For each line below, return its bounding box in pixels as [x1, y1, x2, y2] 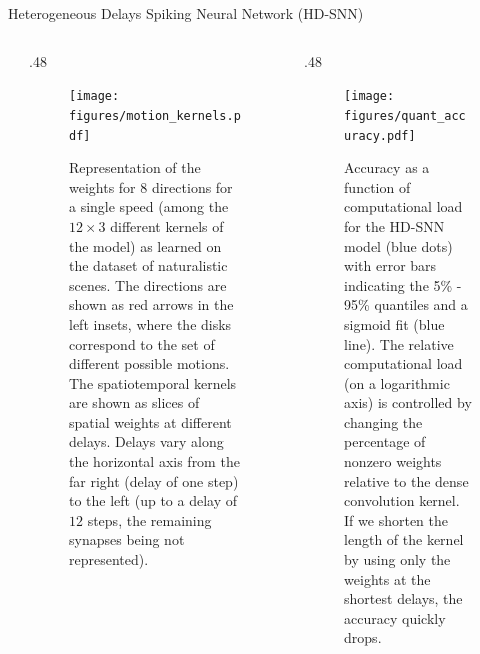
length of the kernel [344, 529, 464, 550]
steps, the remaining [87, 509, 212, 530]
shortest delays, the [344, 588, 463, 609]
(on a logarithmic [344, 372, 450, 393]
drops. [344, 627, 382, 648]
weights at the [344, 568, 431, 589]
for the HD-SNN [344, 215, 445, 236]
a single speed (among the [69, 196, 229, 217]
